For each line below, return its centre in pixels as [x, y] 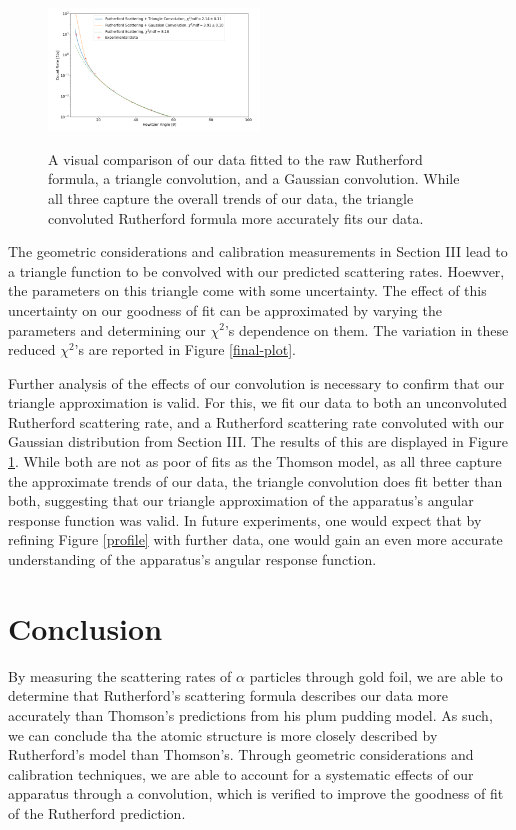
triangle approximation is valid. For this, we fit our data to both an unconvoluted [258, 402]
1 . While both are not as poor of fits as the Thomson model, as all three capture [255, 461]
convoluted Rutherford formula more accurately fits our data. [236, 217]
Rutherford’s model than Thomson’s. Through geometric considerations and [241, 754]
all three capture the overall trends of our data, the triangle [231, 197]
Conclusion [85, 627]
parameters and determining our [107, 329]
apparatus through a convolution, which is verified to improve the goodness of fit [256, 793]
